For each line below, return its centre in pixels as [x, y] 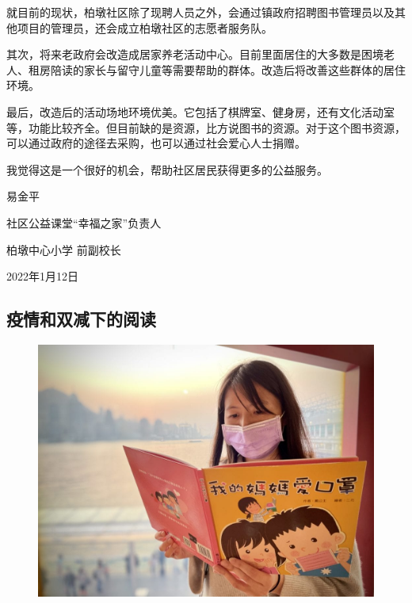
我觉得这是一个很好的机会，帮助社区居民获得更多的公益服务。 [167, 169]
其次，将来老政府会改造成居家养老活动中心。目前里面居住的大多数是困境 [195, 54]
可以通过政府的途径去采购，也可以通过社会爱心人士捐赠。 [156, 143]
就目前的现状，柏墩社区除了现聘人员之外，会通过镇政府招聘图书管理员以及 [200, 12]
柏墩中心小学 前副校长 [64, 249]
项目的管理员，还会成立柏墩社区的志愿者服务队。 [145, 27]
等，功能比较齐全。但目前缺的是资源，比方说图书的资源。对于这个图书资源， [206, 127]
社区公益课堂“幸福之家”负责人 [84, 222]
